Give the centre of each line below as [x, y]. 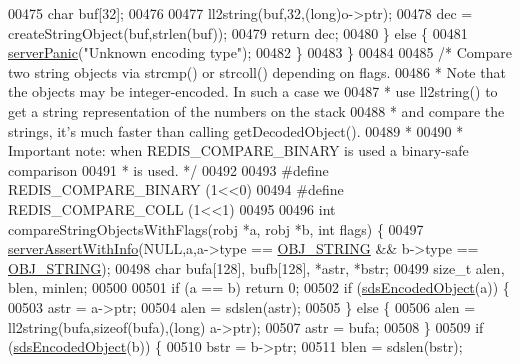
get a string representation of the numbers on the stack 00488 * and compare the [256, 110]
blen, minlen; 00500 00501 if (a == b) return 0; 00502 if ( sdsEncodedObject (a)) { [259, 287]
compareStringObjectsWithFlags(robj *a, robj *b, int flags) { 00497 [216, 228]
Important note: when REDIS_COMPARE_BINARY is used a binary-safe [238, 150]
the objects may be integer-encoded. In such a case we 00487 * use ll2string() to [253, 91]
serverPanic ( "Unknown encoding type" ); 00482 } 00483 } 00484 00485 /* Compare [260, 52]
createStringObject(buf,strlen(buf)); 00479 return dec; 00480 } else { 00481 [238, 32]
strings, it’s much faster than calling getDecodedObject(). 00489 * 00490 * [236, 130]
